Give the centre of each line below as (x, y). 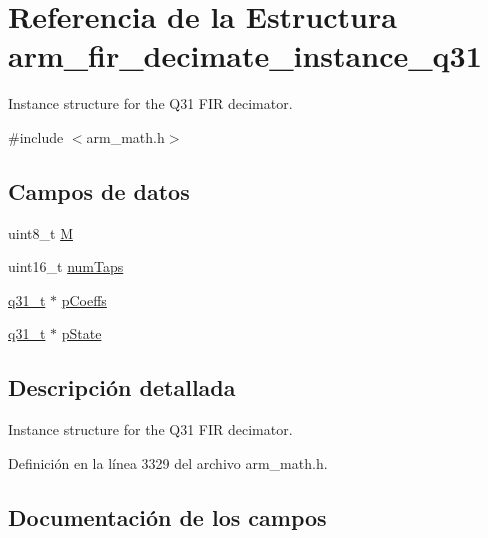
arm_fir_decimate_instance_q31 (245, 55)
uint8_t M (40, 232)
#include (36, 136)
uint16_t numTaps (66, 266)
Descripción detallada (122, 387)
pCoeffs (84, 299)
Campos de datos (99, 190)
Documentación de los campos (167, 516)
